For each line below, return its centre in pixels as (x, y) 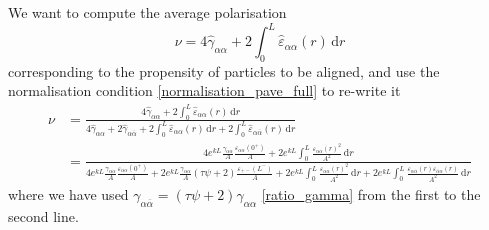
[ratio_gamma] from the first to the (371, 193)
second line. (43, 215)
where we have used (68, 193)
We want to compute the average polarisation (147, 12)
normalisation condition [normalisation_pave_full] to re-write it (204, 90)
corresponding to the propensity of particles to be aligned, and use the (224, 70)
